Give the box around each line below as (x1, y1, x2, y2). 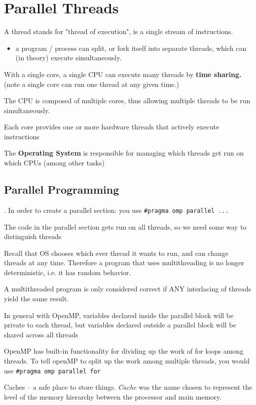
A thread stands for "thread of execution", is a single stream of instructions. (4, 26, 233, 37)
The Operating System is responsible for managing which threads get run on (4, 148, 244, 158)
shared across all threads (4, 329, 78, 339)
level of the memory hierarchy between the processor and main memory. (4, 391, 221, 402)
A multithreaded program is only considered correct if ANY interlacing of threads (4, 283, 252, 294)
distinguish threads (4, 231, 62, 242)
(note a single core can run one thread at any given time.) (4, 79, 179, 89)
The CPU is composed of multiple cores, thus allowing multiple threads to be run (4, 95, 251, 106)
